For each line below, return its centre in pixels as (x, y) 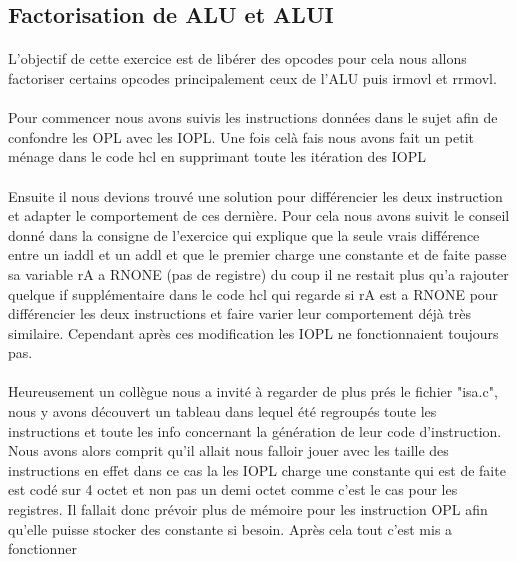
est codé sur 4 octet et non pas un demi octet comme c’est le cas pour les (233, 489)
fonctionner (42, 548)
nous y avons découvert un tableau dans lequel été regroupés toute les (222, 411)
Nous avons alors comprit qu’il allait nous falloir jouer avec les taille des (228, 450)
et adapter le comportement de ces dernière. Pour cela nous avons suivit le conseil (259, 215)
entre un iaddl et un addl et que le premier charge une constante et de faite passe (257, 254)
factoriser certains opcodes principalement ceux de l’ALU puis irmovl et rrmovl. (252, 77)
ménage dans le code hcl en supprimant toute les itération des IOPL (217, 156)
